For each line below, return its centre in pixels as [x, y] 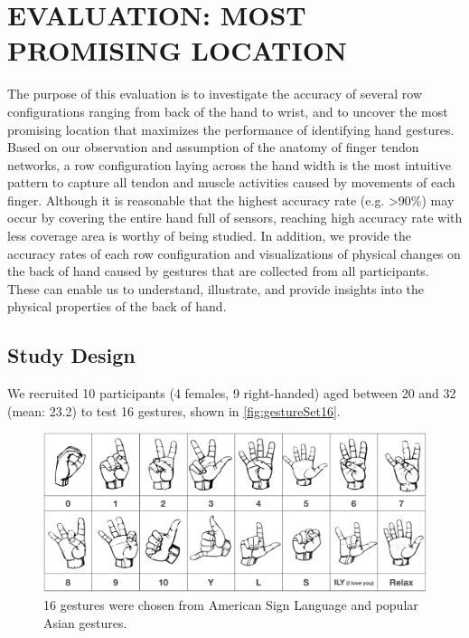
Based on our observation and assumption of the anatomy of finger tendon [213, 147]
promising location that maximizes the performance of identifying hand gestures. [231, 129]
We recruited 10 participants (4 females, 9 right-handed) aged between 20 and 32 [232, 393]
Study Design [71, 355]
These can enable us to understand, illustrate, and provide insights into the [216, 288]
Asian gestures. [85, 622]
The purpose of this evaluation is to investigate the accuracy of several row [215, 94]
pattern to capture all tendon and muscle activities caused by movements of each [231, 182]
